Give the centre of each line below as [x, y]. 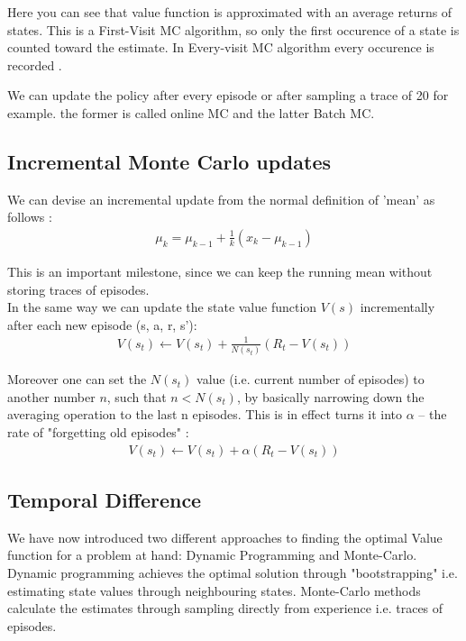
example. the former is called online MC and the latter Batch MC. [191, 112]
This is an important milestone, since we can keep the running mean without [220, 271]
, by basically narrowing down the [330, 396]
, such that [137, 396]
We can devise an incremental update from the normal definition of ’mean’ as [221, 199]
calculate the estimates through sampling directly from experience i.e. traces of [225, 608]
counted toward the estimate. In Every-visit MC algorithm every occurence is [221, 47]
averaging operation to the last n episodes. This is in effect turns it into [205, 414]
